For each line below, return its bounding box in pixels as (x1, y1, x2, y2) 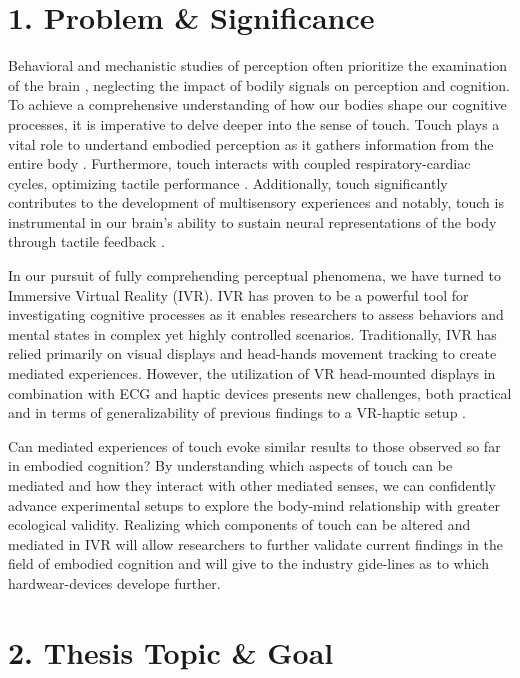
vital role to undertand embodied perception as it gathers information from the (8, 133, 494, 154)
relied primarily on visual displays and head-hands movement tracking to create (8, 343, 497, 364)
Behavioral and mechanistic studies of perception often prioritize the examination (8, 55, 508, 76)
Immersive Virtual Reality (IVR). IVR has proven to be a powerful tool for (8, 284, 469, 305)
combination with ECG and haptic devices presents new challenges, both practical (8, 382, 512, 403)
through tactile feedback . (8, 231, 165, 252)
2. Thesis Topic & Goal (8, 631, 334, 672)
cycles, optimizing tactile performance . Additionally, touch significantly (8, 172, 448, 193)
